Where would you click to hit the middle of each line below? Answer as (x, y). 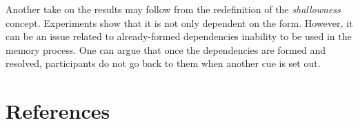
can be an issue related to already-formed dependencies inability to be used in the (179, 36)
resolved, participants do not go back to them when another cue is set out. (163, 63)
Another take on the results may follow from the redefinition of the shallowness (173, 9)
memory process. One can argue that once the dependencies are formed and (166, 49)
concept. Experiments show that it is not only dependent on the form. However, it (179, 22)
